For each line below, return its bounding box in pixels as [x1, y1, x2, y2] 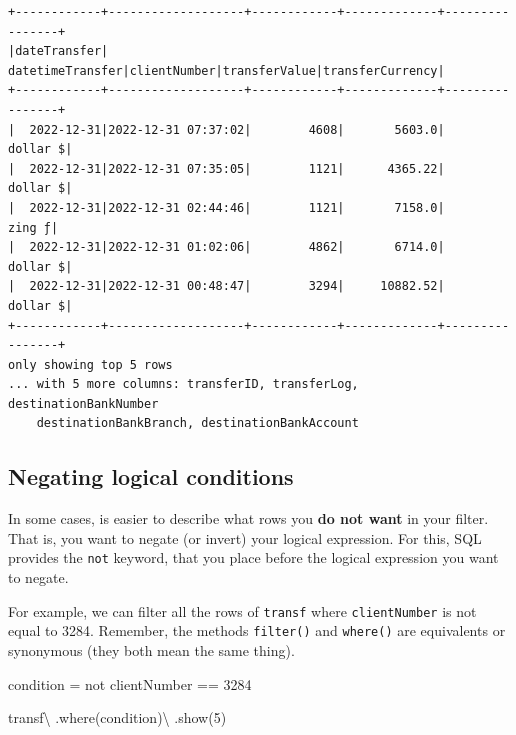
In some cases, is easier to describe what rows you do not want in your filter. [8, 508, 489, 529]
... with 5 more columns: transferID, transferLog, [8, 377, 359, 392]
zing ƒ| [8, 220, 59, 235]
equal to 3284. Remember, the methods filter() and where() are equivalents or [8, 620, 506, 641]
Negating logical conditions [8, 461, 294, 492]
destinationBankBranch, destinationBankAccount [36, 416, 359, 431]
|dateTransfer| [8, 44, 109, 59]
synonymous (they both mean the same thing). [8, 640, 295, 661]
